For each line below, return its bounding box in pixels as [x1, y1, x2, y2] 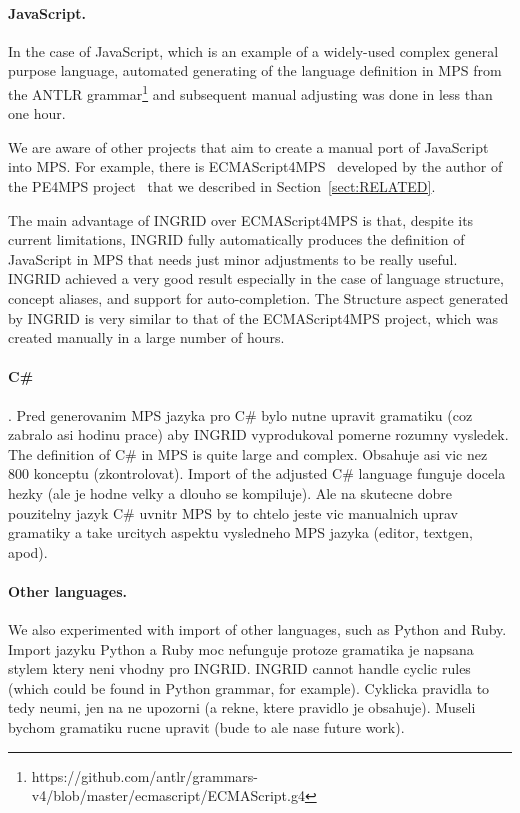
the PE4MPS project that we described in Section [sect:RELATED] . [8, 176, 436, 197]
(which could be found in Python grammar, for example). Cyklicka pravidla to [8, 677, 490, 698]
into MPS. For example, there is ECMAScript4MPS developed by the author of [8, 156, 503, 177]
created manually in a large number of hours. [8, 327, 285, 348]
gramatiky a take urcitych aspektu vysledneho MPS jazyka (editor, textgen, [8, 522, 473, 543]
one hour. [8, 103, 66, 124]
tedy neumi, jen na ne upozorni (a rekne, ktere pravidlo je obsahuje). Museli [8, 697, 476, 718]
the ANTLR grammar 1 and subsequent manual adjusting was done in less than [8, 80, 493, 104]
